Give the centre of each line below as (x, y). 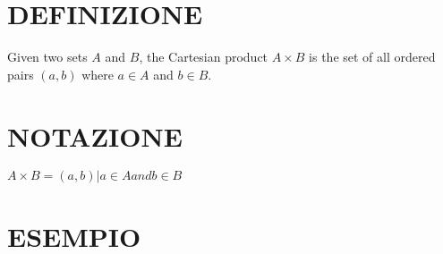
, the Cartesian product (204, 57)
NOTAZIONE (95, 135)
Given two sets (47, 57)
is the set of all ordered (372, 57)
